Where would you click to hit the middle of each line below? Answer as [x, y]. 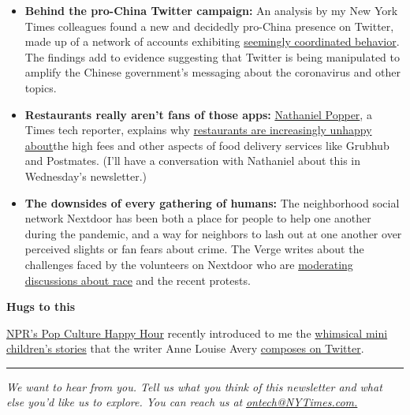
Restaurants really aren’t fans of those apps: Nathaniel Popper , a [198, 114]
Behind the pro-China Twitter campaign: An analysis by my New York [211, 10]
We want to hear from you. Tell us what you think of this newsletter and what [194, 386]
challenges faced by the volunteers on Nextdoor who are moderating [189, 264]
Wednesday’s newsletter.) [86, 176]
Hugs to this [41, 307]
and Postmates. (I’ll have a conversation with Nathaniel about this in [193, 161]
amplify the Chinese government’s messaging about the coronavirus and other [212, 72]
